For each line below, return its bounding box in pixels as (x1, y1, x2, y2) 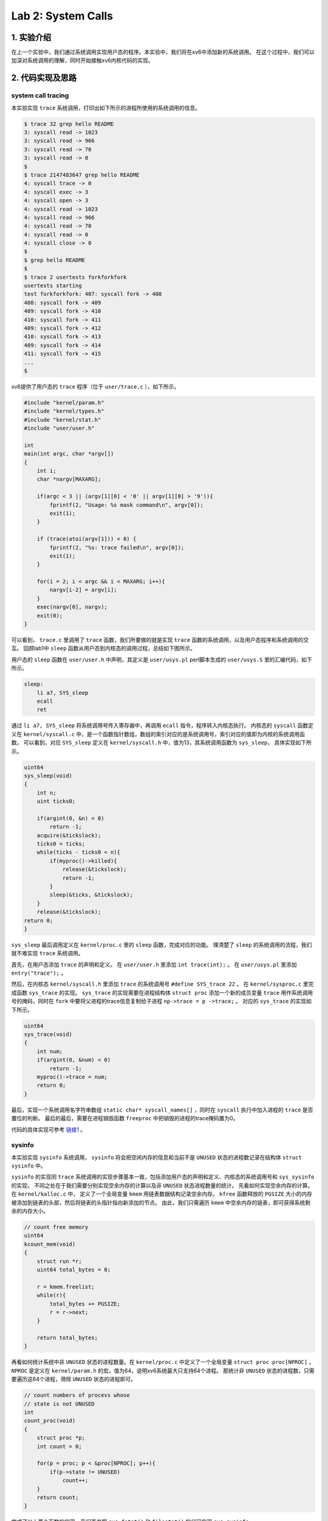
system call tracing (11, 91, 69, 100)
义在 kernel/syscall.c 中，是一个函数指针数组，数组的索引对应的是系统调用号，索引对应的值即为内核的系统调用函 (11, 730, 305, 737)
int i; (36, 467, 56, 475)
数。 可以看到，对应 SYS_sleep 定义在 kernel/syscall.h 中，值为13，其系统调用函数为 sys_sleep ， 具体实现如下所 (11, 739, 312, 747)
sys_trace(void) (24, 1031, 73, 1038)
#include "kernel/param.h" (24, 399, 104, 406)
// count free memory (24, 1223, 89, 1230)
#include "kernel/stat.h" (24, 416, 101, 423)
